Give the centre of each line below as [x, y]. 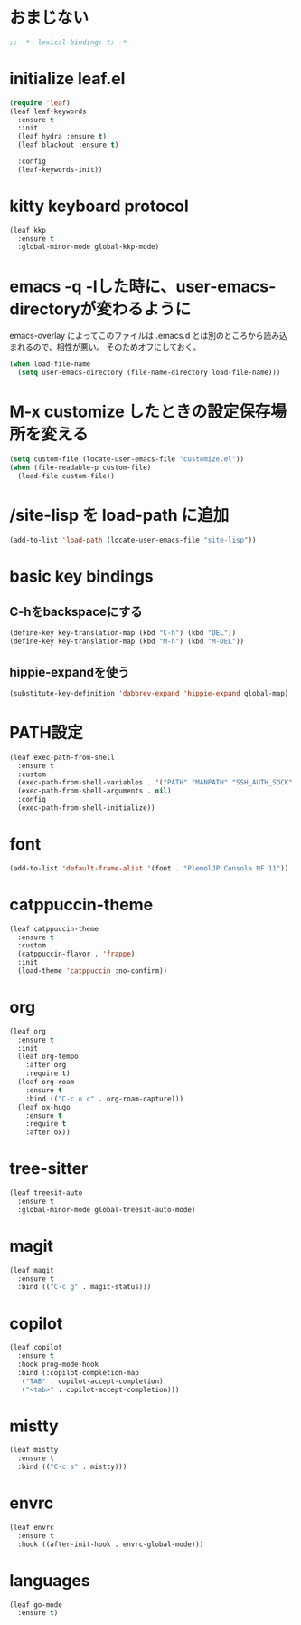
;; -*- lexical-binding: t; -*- [70, 42]
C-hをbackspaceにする [76, 611]
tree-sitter [49, 1169]
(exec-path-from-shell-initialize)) [86, 808]
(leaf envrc [32, 1527]
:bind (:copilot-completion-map [79, 1372]
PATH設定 [46, 733]
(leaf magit [32, 1270]
